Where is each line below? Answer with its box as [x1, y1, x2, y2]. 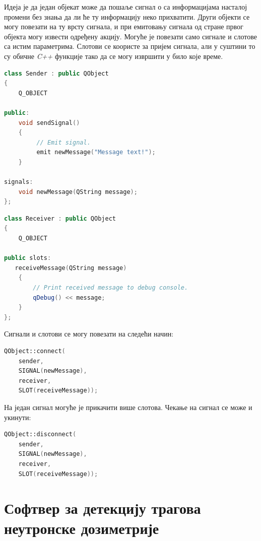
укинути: [4, 412, 31, 422]
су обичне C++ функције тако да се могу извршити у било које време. [4, 50, 223, 61]
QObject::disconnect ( [4, 431, 77, 438]
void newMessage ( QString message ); [18, 188, 138, 195]
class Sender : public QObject [4, 70, 109, 77]
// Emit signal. [36, 139, 91, 146]
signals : [4, 178, 33, 186]
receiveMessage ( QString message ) [15, 264, 127, 272]
